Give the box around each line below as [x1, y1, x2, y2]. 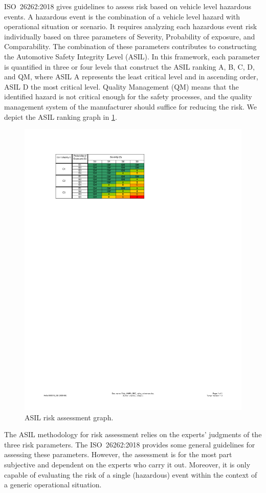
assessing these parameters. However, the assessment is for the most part [4, 449, 232, 460]
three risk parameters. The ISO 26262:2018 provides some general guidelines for [4, 439, 255, 449]
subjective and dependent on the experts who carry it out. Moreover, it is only [4, 459, 251, 469]
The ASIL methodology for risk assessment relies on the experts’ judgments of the [4, 429, 262, 440]
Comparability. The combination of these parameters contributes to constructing [4, 41, 257, 52]
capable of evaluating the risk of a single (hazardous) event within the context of [4, 469, 257, 480]
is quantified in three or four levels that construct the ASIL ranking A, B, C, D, [4, 61, 255, 72]
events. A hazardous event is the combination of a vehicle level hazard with [4, 11, 240, 22]
